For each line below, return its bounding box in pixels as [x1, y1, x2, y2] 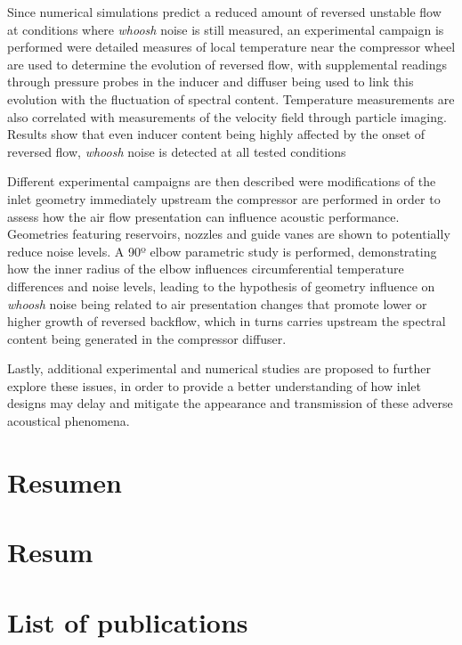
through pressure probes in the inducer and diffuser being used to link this [7, 72, 414, 91]
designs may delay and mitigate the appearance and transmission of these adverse [7, 394, 453, 412]
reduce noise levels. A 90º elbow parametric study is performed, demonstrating [7, 241, 437, 260]
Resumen [7, 463, 122, 500]
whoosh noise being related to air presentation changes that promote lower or [7, 294, 427, 313]
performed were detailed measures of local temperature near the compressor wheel [7, 37, 456, 56]
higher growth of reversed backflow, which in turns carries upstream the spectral [7, 312, 446, 331]
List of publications [7, 603, 248, 640]
